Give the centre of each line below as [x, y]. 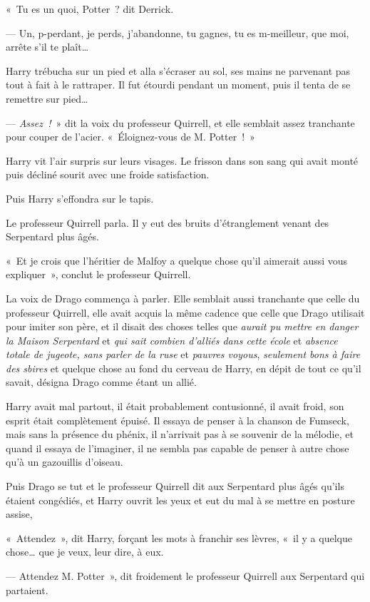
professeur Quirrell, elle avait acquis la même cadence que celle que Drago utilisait [185, 312]
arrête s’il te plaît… [47, 47]
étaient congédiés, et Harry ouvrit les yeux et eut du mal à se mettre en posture [180, 500]
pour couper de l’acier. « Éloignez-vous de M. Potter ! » [130, 137]
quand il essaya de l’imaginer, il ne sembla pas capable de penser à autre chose [178, 448]
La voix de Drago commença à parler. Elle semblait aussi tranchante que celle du [183, 298]
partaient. [27, 590]
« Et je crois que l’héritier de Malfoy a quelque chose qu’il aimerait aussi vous [177, 260]
